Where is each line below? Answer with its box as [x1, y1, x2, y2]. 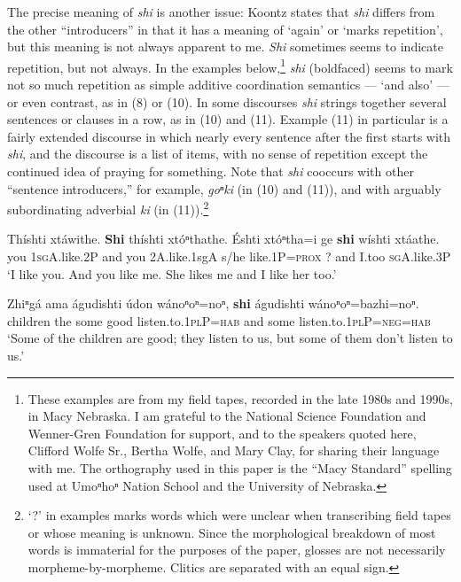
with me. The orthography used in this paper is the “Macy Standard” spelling [27, 458, 452, 477]
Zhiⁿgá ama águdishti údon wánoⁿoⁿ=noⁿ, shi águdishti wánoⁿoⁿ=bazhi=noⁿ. [7, 294, 419, 313]
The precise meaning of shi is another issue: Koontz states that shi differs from [7, 3, 435, 20]
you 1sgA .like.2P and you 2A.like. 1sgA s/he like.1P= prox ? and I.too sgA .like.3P [7, 247, 451, 266]
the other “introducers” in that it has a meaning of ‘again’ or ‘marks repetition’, [7, 19, 443, 38]
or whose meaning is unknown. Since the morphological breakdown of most [27, 523, 436, 541]
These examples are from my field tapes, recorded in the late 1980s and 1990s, [27, 389, 454, 407]
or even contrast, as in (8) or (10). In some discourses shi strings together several [7, 92, 447, 111]
